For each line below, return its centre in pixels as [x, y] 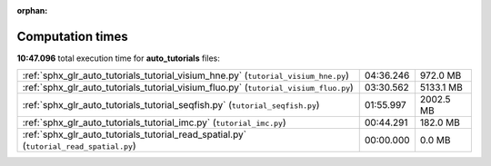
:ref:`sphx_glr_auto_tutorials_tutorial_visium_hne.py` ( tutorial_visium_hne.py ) [185, 75]
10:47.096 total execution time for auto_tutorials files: [118, 58]
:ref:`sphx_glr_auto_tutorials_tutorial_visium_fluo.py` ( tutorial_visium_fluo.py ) [188, 88]
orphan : [32, 10]
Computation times [72, 36]
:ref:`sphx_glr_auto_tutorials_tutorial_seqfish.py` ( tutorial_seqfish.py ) [171, 105]
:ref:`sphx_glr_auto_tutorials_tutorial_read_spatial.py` [135, 134]
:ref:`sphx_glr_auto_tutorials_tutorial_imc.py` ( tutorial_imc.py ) [154, 122]
